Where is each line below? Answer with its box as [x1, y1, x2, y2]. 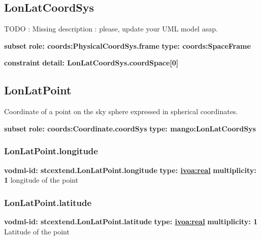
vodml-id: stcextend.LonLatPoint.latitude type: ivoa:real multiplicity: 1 [4, 216, 258, 226]
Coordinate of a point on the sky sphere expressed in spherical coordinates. [4, 106, 238, 117]
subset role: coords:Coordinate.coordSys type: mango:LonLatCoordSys [4, 123, 256, 133]
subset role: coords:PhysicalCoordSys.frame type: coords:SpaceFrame [4, 40, 251, 51]
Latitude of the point [4, 226, 70, 236]
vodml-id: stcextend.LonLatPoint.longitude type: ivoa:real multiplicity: [4, 164, 256, 175]
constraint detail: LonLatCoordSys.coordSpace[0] [4, 57, 179, 68]
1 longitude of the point [4, 175, 79, 185]
